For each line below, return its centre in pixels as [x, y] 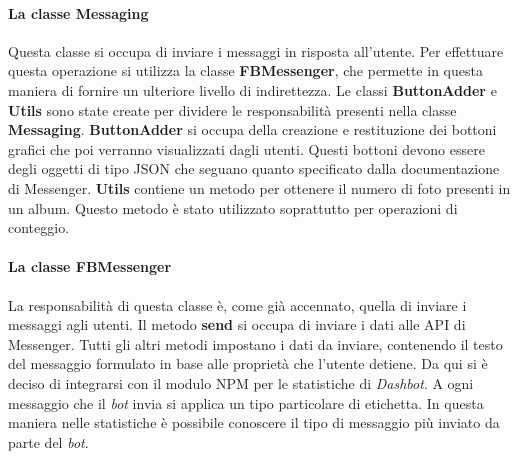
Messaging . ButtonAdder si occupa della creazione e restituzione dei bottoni [252, 129]
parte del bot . [48, 441]
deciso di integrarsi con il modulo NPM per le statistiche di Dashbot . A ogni [241, 382]
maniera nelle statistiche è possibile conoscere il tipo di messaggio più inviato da [254, 422]
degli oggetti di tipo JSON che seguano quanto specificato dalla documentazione [254, 168]
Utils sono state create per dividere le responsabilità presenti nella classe [232, 109]
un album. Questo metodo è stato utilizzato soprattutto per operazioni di [233, 207]
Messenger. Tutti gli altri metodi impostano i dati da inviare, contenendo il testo [255, 343]
